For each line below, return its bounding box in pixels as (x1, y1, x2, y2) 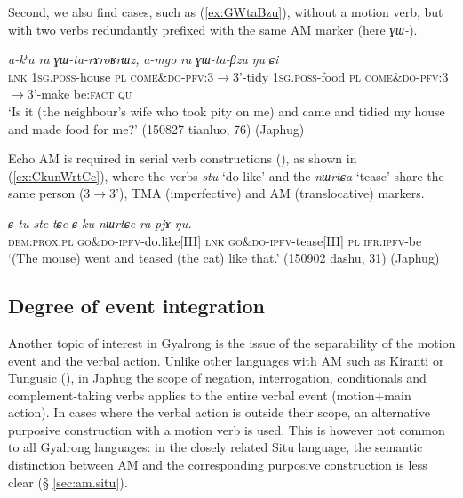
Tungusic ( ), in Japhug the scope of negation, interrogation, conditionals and (8, 368, 427, 387)
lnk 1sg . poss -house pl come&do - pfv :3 (8, 67, 214, 85)
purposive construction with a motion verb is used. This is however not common (8, 420, 445, 439)
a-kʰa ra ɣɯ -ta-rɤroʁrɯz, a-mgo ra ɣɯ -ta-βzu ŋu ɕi (8, 50, 279, 68)
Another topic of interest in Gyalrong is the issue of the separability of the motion (8, 333, 456, 352)
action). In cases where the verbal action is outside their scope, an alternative (8, 403, 430, 422)
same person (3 (8, 184, 91, 202)
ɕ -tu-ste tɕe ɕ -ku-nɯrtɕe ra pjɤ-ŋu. (8, 213, 192, 232)
